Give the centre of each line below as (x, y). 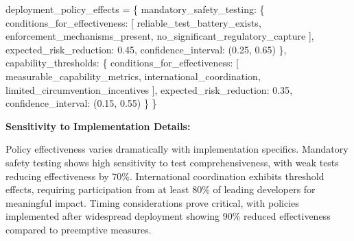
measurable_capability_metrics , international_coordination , (133, 76)
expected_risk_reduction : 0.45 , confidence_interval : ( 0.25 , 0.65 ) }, (146, 49)
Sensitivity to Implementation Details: (98, 126)
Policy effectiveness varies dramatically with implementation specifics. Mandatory (177, 149)
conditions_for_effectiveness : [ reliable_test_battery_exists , (133, 22)
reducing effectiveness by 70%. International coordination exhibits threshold (165, 176)
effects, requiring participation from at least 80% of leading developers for (161, 189)
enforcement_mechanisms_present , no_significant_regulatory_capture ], (160, 36)
